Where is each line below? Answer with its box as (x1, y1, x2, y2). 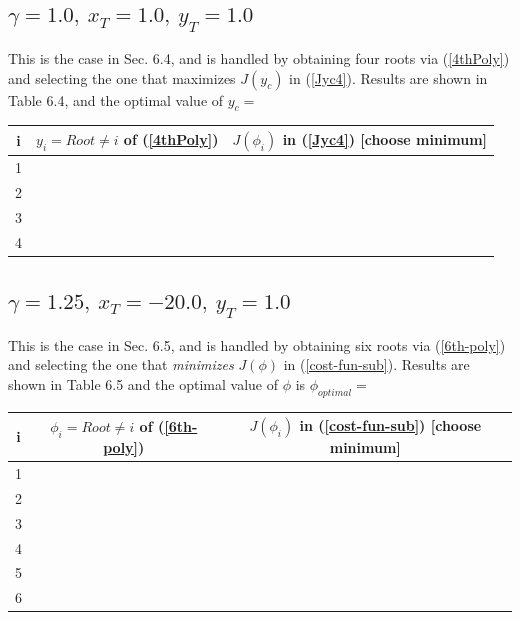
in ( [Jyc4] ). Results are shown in (289, 67, 488, 88)
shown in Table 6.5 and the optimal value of (8, 373, 278, 394)
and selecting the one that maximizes (8, 67, 236, 88)
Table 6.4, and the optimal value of (8, 89, 224, 110)
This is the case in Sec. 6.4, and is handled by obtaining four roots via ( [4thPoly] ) (8, 48, 510, 68)
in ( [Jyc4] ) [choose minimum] (282, 128, 488, 149)
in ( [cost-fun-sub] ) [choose (299, 415, 482, 436)
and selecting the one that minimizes (8, 354, 234, 375)
